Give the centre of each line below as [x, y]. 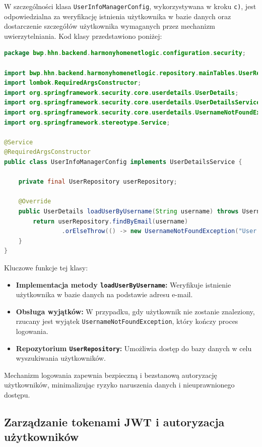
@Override [35, 202]
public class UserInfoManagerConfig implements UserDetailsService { [123, 162]
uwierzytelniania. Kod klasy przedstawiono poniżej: [83, 36]
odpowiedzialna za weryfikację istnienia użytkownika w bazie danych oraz [118, 16]
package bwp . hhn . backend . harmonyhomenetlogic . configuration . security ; [125, 53]
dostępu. [17, 395]
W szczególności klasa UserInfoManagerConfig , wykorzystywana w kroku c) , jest [130, 6]
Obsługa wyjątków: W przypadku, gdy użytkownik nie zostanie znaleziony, [135, 311]
